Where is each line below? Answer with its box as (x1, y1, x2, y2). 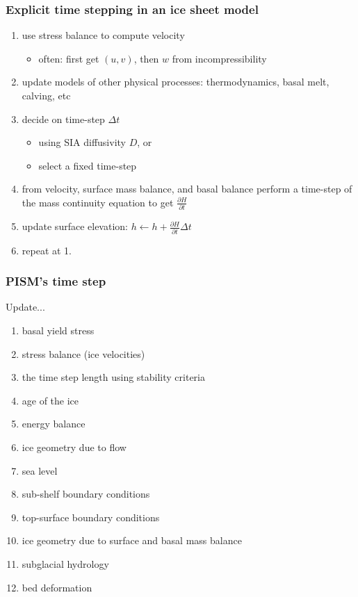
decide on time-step (22, 111, 105, 126)
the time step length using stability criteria (22, 370, 205, 384)
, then (133, 51, 159, 65)
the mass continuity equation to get (22, 195, 174, 209)
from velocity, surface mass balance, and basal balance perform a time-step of (22, 181, 352, 196)
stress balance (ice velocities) (22, 346, 145, 361)
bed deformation (22, 580, 92, 594)
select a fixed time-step (38, 158, 137, 172)
